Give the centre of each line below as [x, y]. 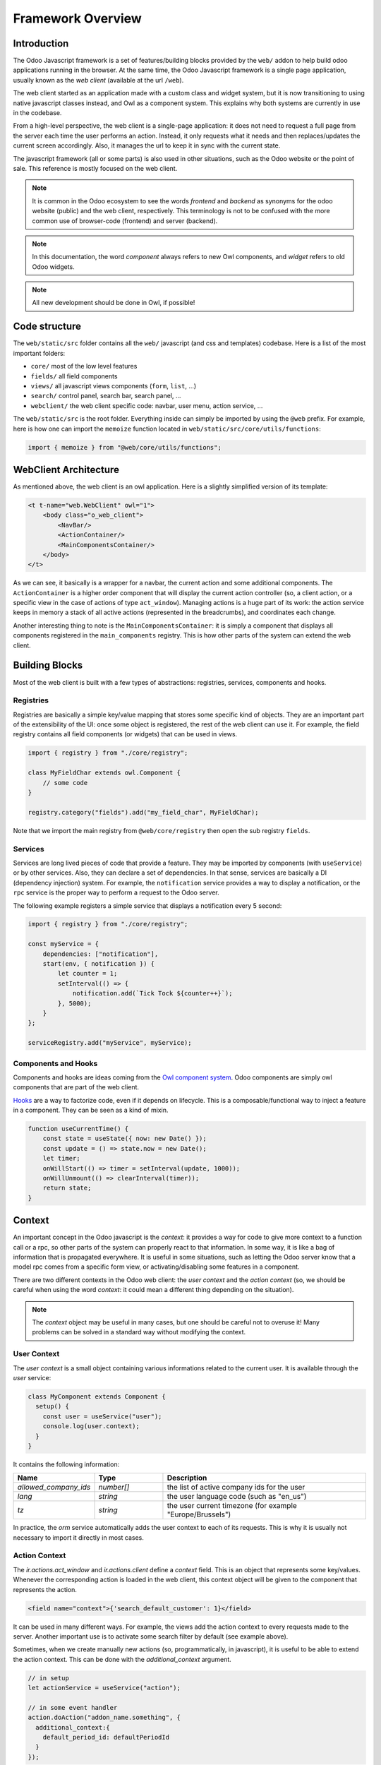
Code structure [47, 327]
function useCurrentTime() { [78, 1129]
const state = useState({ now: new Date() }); [125, 1139]
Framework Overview [78, 18]
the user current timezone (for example [232, 1506]
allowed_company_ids [54, 1488]
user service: [32, 1377]
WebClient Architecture [66, 469]
